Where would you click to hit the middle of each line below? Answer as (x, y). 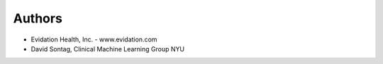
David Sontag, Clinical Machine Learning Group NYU (107, 49)
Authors (38, 18)
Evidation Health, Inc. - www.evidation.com (94, 39)
